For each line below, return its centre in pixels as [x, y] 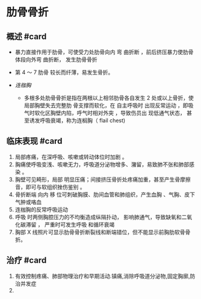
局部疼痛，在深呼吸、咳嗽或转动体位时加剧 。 [71, 156]
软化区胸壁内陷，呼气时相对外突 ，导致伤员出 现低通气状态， [110, 113]
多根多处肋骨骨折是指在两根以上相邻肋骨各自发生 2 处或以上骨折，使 [109, 98]
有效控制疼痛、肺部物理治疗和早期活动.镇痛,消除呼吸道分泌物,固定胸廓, [102, 276]
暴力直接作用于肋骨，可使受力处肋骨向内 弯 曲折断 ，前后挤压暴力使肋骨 [104, 52]
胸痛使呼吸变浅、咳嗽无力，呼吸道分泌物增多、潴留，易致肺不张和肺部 [102, 164]
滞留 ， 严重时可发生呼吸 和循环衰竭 [70, 224]
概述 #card [26, 36]
